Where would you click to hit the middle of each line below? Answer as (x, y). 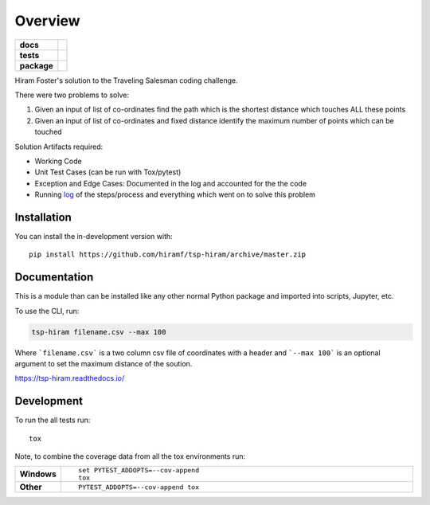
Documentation (54, 278)
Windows (38, 474)
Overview (47, 21)
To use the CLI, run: (47, 311)
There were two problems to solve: (72, 95)
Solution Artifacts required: (59, 147)
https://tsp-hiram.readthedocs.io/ (70, 378)
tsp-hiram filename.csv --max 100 (99, 332)
